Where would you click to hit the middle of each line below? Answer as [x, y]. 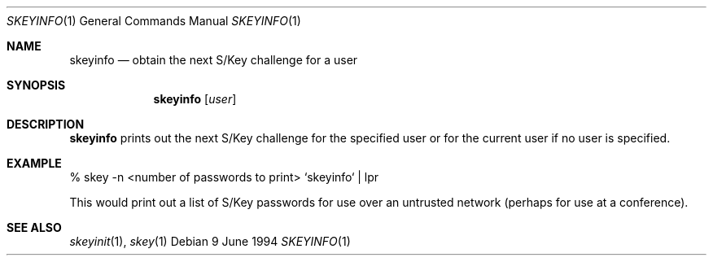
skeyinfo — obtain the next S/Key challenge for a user [214, 60]
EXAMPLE [34, 163]
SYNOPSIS [36, 85]
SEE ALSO [34, 227]
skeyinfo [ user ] [195, 99]
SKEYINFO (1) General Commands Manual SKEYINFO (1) [154, 21]
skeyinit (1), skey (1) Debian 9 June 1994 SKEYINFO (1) [210, 241]
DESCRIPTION [46, 124]
